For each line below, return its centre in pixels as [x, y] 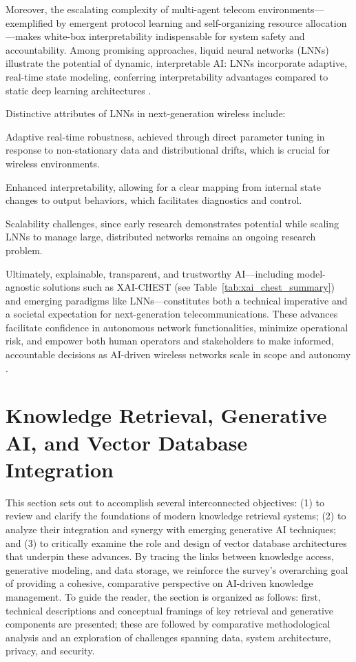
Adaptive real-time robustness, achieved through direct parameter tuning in [165, 136]
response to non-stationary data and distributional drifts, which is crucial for [168, 150]
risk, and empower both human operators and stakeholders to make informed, [170, 341]
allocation [326, 22]
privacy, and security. [50, 651]
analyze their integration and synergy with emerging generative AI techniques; [171, 529]
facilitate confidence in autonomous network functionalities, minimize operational [177, 327]
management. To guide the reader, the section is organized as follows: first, [163, 596]
